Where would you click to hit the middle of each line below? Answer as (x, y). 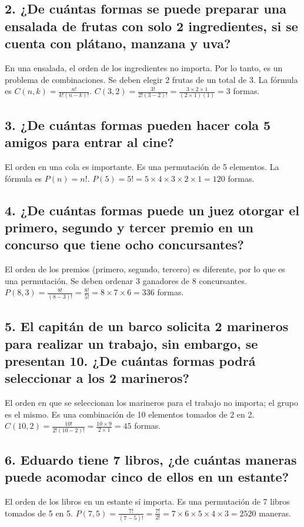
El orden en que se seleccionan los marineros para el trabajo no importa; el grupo (151, 403)
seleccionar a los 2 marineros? (97, 378)
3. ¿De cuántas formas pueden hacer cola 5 (138, 124)
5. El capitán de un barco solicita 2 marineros (147, 326)
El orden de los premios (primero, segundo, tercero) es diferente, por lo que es (145, 269)
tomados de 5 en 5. (39, 513)
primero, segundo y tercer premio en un (129, 227)
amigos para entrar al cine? (89, 142)
